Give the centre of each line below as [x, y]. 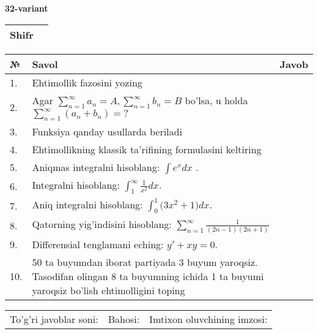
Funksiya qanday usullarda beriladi [107, 131]
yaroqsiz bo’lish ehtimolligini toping [109, 290]
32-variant [27, 8]
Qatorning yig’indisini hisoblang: [102, 224]
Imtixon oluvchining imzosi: [209, 319]
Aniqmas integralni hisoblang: [96, 167]
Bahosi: [124, 319]
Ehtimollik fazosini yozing [87, 82]
